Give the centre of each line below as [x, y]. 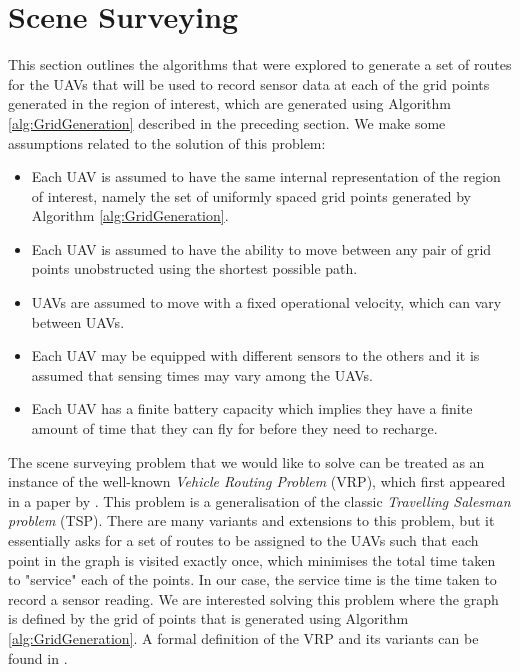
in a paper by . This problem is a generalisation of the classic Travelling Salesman [259, 500]
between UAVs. [78, 321]
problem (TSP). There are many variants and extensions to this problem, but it [251, 520]
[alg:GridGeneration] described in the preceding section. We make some [227, 122]
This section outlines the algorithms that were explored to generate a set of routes [260, 64]
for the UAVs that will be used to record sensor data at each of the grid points [249, 83]
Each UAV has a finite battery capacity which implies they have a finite [252, 408]
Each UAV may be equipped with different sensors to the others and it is [255, 355]
